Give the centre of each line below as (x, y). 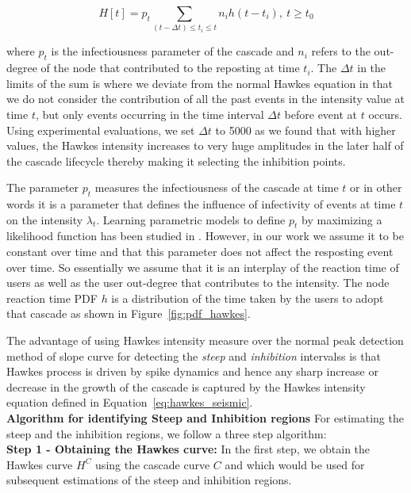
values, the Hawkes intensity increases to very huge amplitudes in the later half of (205, 145)
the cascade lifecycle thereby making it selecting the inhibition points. (176, 161)
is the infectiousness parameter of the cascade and (173, 51)
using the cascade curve (153, 464)
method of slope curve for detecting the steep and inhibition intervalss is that (194, 355)
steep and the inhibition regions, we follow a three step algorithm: (167, 433)
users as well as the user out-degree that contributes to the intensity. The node (198, 283)
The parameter (43, 187)
